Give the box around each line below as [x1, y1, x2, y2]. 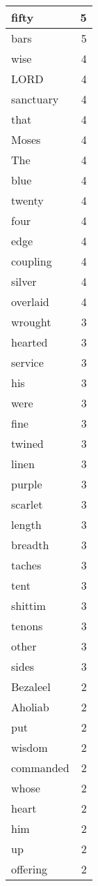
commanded [11, 760, 70, 776]
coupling [11, 253, 52, 269]
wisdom [11, 739, 48, 755]
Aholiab [11, 699, 49, 715]
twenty [11, 192, 44, 208]
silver [11, 273, 37, 289]
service [11, 354, 44, 370]
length [11, 516, 42, 532]
